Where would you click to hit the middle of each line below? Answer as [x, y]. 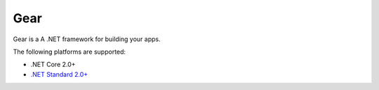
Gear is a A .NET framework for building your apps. [87, 39]
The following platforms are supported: [69, 52]
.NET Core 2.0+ [53, 65]
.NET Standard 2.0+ [59, 74]
